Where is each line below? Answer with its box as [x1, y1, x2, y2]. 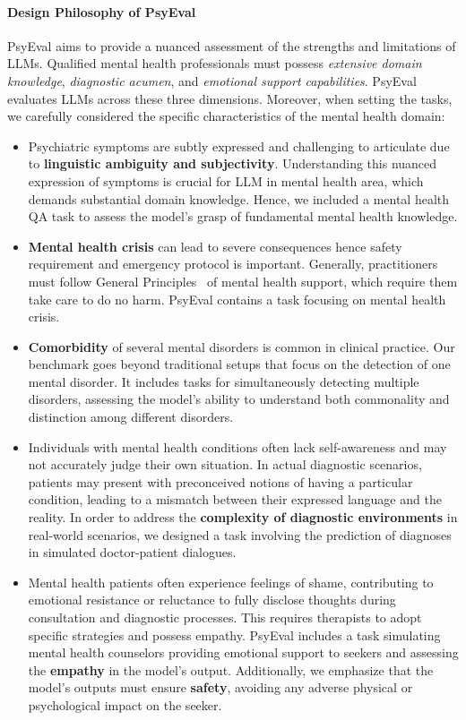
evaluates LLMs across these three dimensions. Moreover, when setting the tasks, [7, 89, 453, 107]
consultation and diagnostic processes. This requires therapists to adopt [28, 608, 422, 627]
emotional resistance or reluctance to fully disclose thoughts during [28, 590, 396, 609]
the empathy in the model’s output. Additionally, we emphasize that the [28, 660, 434, 679]
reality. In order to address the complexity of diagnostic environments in [28, 508, 458, 527]
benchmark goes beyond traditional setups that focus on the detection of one [28, 355, 451, 373]
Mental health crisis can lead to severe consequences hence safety [28, 236, 402, 255]
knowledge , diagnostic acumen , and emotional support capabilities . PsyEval [7, 71, 417, 90]
